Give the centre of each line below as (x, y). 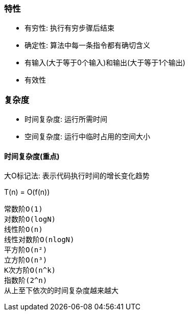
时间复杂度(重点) (32, 156)
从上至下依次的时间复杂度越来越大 (61, 291)
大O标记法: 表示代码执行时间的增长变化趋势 (77, 176)
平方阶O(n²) (26, 250)
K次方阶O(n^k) (30, 270)
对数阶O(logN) (30, 219)
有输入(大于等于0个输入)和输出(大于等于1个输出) (105, 63)
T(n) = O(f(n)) (27, 192)
